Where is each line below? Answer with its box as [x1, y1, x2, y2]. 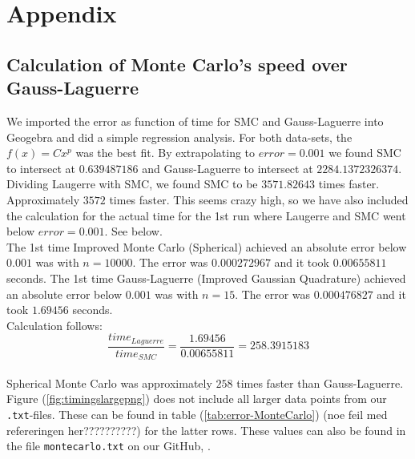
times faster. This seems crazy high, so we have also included [109, 191, 409, 207]
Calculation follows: [6, 316, 103, 333]
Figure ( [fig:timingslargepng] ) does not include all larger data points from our [6, 390, 387, 407]
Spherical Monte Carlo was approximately [6, 374, 212, 391]
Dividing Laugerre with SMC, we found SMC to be [6, 175, 258, 192]
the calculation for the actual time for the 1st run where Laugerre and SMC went [6, 207, 406, 223]
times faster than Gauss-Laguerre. [236, 374, 404, 391]
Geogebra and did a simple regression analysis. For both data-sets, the [6, 128, 353, 145]
